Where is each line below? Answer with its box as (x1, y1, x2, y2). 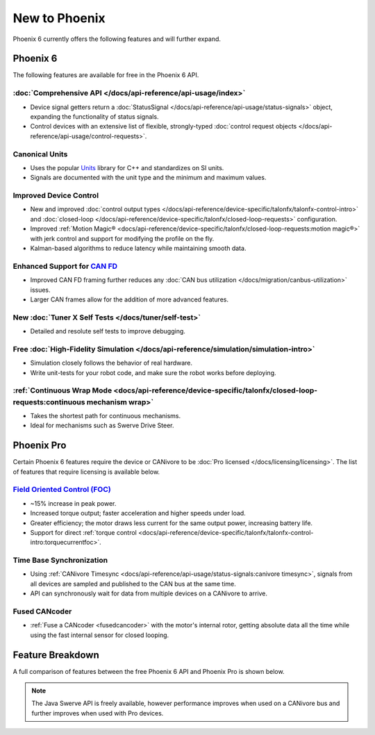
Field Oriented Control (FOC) (12, 485, 111, 495)
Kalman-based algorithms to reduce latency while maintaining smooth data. (30, 244, 247, 252)
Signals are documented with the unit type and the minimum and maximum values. (30, 174, 267, 182)
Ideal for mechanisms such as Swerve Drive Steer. (30, 421, 174, 430)
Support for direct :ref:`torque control (30, 528, 137, 536)
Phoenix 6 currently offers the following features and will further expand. (12, 35, 222, 43)
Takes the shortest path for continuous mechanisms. (30, 411, 181, 420)
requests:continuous (12, 397, 85, 406)
